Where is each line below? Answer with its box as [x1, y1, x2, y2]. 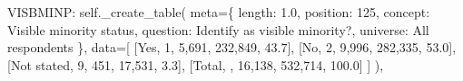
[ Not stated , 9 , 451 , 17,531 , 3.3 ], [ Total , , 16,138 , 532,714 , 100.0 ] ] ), [7, 55, 384, 74]
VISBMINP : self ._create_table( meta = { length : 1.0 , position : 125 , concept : [7, 3, 430, 21]
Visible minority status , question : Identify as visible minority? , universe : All [7, 20, 429, 39]
